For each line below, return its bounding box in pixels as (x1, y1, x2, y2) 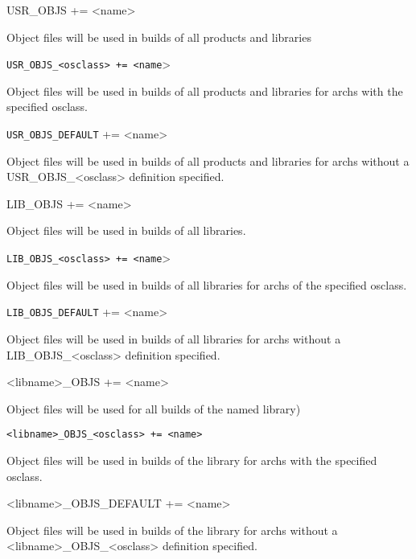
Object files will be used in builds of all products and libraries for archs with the (6, 82, 403, 99)
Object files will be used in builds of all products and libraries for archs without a (6, 152, 410, 169)
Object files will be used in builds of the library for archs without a (6, 521, 338, 538)
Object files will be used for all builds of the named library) (6, 400, 301, 417)
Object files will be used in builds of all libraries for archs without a (6, 330, 341, 347)
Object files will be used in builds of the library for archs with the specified (6, 452, 377, 468)
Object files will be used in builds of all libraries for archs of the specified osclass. (6, 276, 407, 293)
